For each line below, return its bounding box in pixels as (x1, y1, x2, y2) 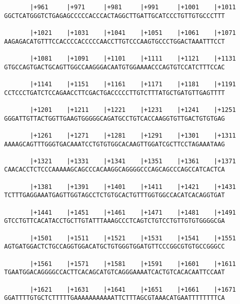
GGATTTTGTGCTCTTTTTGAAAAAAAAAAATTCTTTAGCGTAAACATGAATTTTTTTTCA (4, 294, 225, 302)
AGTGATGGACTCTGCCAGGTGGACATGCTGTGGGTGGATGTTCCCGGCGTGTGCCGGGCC (4, 243, 225, 251)
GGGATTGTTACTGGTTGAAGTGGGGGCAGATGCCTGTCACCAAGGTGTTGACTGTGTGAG (4, 115, 225, 122)
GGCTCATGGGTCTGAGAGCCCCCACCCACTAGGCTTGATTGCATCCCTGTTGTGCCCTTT (4, 12, 225, 20)
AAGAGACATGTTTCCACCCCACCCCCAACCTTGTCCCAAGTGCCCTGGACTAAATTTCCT (4, 37, 225, 45)
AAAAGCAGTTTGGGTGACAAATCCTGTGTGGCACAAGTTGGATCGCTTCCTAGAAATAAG (4, 140, 225, 148)
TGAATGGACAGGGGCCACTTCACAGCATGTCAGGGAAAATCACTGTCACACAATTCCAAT (4, 269, 225, 276)
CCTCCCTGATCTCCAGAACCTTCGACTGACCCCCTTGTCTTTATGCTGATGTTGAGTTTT (4, 89, 225, 97)
